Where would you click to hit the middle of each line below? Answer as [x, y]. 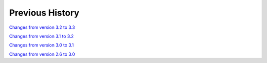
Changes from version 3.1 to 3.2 [42, 36]
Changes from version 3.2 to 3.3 [42, 27]
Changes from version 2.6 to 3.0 [42, 54]
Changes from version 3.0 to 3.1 [42, 45]
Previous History [44, 13]
